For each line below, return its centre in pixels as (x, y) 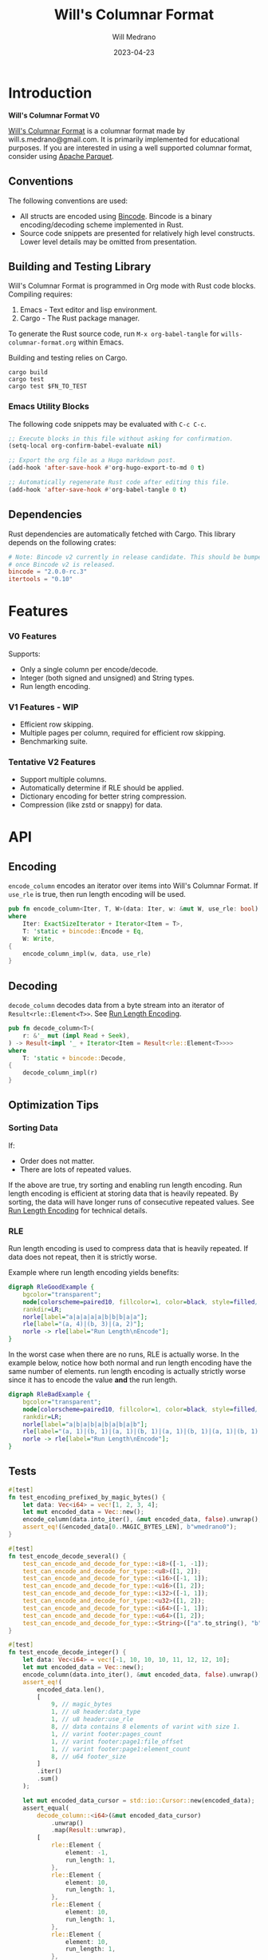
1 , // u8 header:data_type (96, 1712)
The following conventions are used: (68, 201)
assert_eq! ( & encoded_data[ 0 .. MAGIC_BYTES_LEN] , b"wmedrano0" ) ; (130, 1527)
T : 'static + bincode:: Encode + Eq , (84, 931)
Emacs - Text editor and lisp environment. (89, 310)
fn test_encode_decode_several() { (67, 1556)
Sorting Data (33, 1128)
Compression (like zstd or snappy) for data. (91, 805)
